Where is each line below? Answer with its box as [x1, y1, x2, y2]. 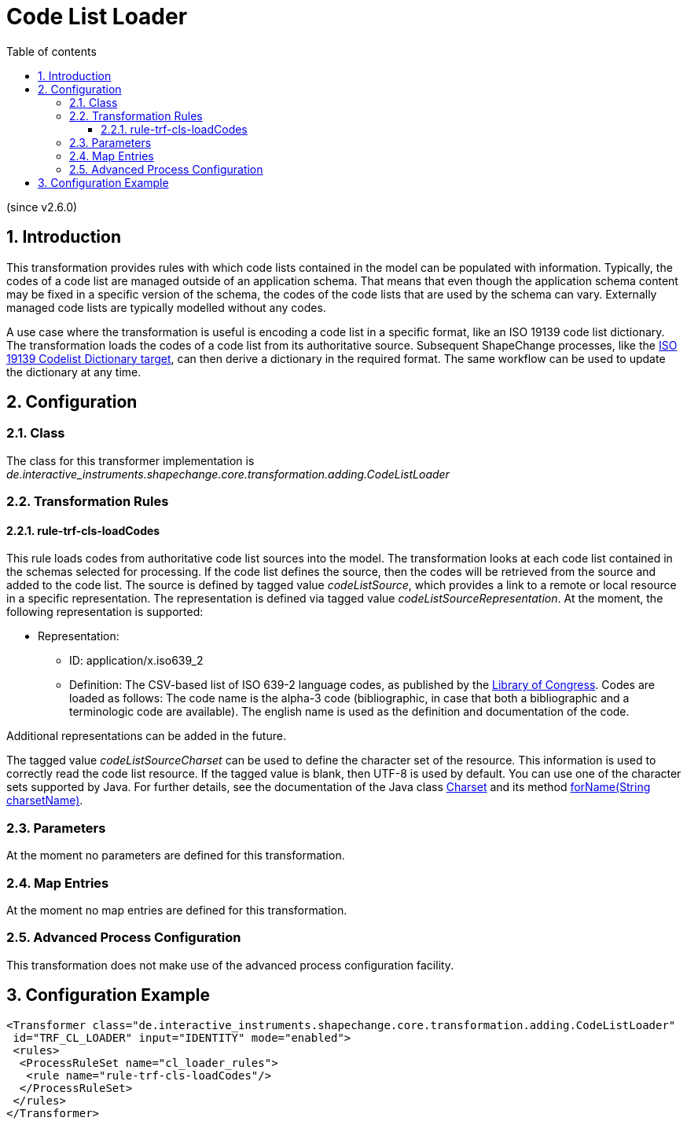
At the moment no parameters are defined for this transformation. [6, 848, 345, 863]
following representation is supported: [6, 605, 204, 619]
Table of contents [6, 44, 97, 58]
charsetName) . [6, 793, 83, 808]
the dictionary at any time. [6, 365, 141, 379]
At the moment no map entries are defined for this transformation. [6, 903, 347, 917]
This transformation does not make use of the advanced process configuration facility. [6, 958, 454, 972]
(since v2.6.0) [6, 200, 78, 214]
